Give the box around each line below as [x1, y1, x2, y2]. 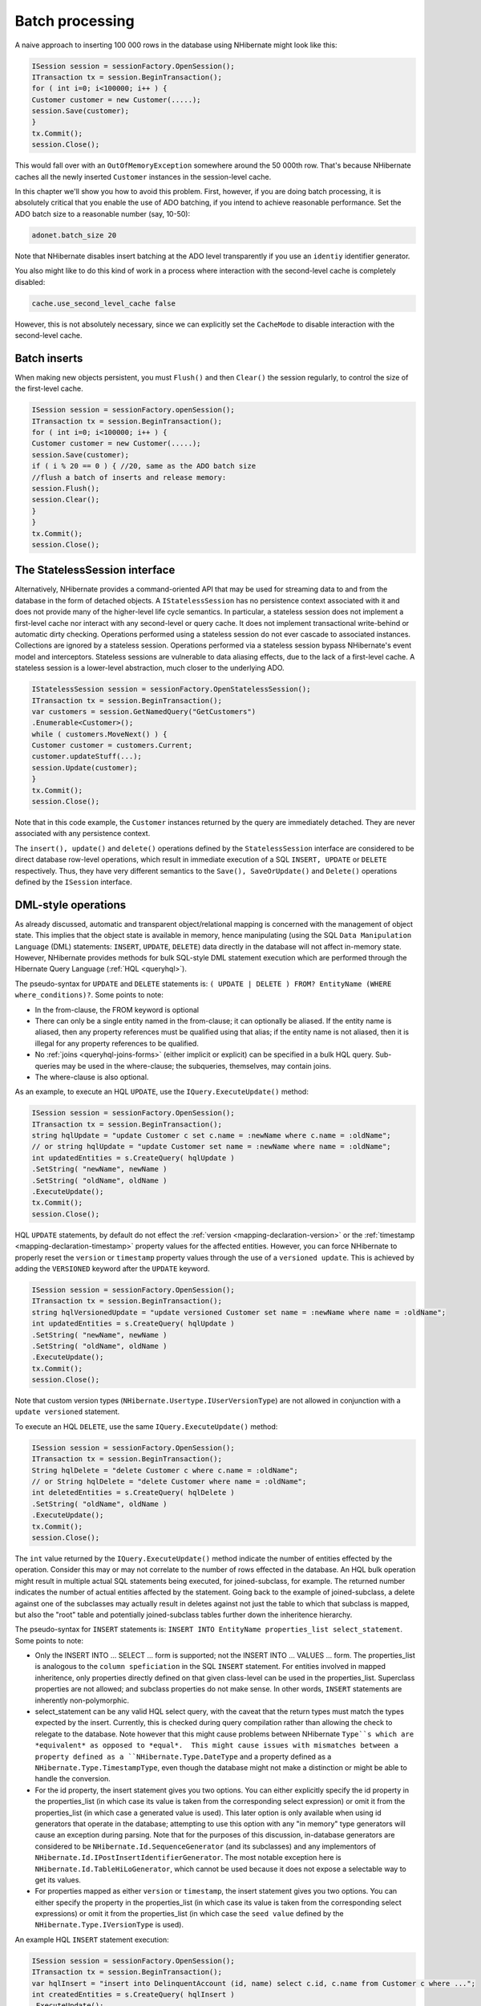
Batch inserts [14, 351, 83, 365]
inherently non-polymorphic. [34, 1695, 130, 1705]
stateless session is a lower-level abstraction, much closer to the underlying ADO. [14, 663, 285, 673]
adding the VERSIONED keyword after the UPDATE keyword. [14, 1264, 210, 1273]
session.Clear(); [31, 495, 100, 505]
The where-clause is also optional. [34, 1072, 149, 1082]
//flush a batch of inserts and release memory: [31, 473, 227, 481]
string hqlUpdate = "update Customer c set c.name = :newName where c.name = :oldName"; [31, 1131, 392, 1140]
